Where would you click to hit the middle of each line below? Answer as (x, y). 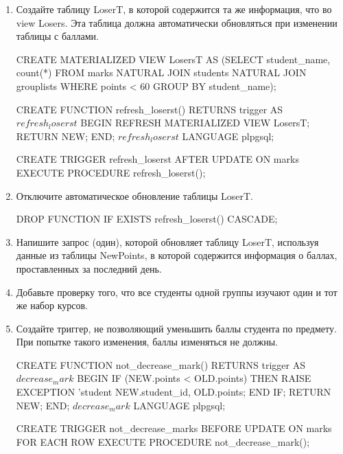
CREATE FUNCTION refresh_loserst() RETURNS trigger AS (150, 109)
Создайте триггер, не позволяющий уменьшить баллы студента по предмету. (176, 328)
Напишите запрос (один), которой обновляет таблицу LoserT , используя (167, 241)
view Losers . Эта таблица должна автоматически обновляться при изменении (177, 22)
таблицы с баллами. (57, 36)
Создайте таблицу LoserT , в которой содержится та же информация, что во (174, 9)
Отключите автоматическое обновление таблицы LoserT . (134, 195)
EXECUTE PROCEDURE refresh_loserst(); (111, 172)
